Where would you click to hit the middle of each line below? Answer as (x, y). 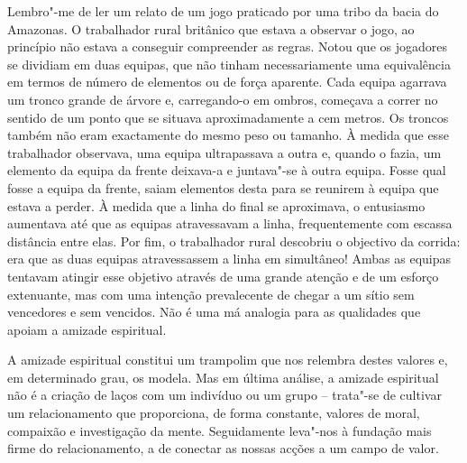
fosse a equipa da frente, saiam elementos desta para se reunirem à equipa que (223, 187)
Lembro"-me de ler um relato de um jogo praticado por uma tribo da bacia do (223, 11)
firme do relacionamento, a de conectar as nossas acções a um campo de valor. (223, 448)
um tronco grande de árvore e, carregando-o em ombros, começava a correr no (223, 99)
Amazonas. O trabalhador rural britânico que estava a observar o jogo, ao (211, 28)
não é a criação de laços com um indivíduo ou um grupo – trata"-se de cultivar (224, 395)
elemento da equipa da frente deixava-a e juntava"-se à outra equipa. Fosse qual (227, 170)
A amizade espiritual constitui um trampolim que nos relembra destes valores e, (228, 360)
